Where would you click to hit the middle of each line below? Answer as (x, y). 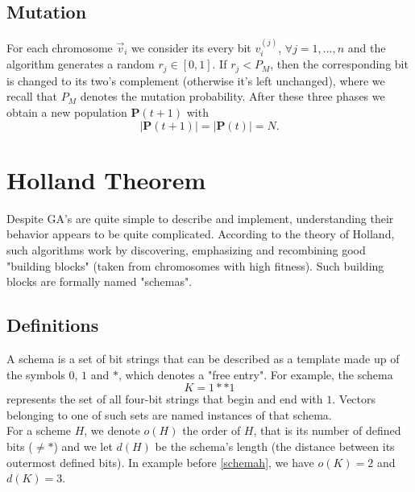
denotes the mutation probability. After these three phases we (232, 96)
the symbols (36, 374)
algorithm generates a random (81, 64)
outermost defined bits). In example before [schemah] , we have (160, 462)
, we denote (112, 430)
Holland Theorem (106, 179)
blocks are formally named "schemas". (100, 281)
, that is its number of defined (327, 430)
